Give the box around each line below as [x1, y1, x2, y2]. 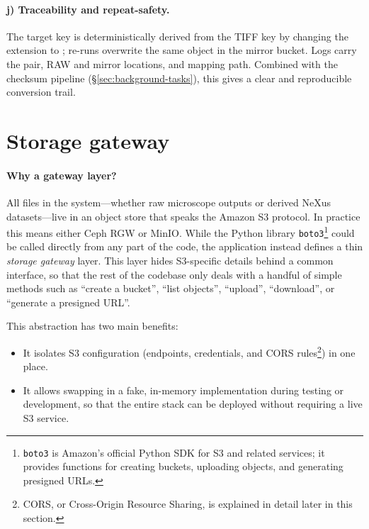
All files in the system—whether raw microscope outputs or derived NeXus [6, 194, 331, 209]
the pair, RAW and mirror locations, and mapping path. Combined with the [6, 56, 338, 71]
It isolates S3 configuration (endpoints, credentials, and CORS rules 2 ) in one [23, 343, 356, 360]
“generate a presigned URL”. [6, 294, 130, 309]
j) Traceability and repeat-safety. [6, 1, 170, 16]
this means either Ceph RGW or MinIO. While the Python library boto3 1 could [6, 223, 355, 240]
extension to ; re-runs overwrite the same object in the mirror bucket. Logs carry [6, 43, 357, 57]
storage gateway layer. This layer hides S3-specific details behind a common [6, 253, 334, 268]
